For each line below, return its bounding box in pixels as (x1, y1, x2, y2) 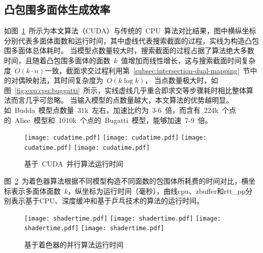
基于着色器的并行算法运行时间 (24, 239, 123, 250)
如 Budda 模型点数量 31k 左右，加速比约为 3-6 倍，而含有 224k (4, 104, 218, 115)
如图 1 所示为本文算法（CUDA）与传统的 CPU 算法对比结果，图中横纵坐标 (4, 25, 256, 36)
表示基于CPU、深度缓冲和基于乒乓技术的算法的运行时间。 (11, 195, 204, 206)
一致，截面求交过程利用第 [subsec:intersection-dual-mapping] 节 (45, 65, 250, 75)
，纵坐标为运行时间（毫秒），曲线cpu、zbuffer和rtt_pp (68, 185, 246, 196)
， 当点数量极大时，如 (145, 75, 218, 86)
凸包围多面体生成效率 (4, 2, 110, 17)
